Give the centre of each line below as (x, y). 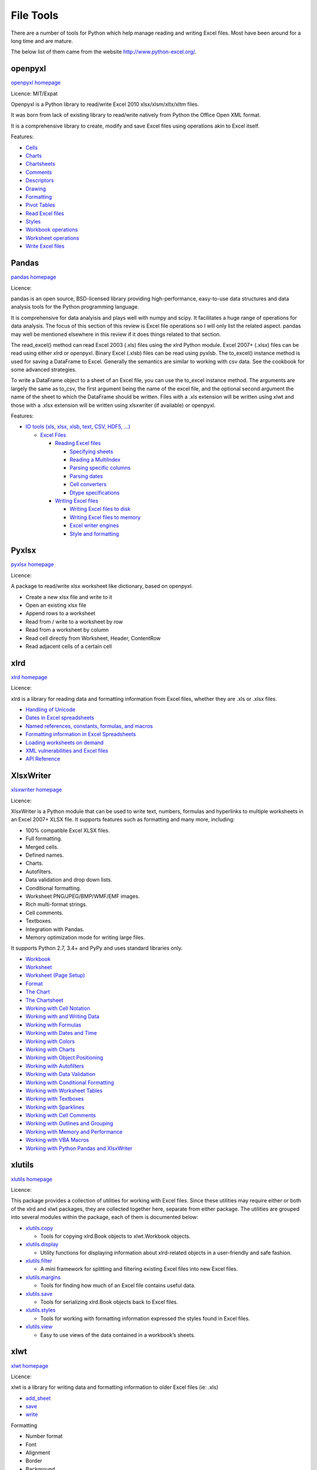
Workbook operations (52, 230)
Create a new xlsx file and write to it (69, 597)
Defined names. (45, 855)
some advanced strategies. (44, 370)
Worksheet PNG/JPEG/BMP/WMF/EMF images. (83, 896)
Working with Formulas (53, 1025)
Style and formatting (95, 534)
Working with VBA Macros (57, 1140)
